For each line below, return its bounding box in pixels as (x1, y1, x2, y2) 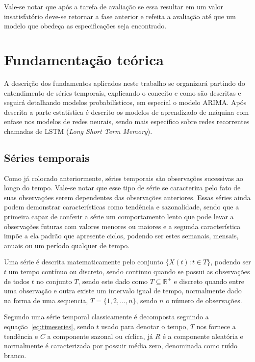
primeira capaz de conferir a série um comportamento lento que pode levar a (4, 211, 234, 222)
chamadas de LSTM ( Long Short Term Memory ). (4, 126, 153, 136)
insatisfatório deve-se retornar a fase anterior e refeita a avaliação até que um (4, 11, 236, 21)
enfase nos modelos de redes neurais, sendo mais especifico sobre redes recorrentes (4, 116, 250, 127)
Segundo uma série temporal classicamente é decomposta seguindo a (4, 311, 209, 322)
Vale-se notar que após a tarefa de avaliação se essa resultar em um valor (4, 1, 224, 11)
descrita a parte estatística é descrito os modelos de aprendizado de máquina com (4, 106, 249, 117)
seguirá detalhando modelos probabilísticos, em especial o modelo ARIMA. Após (4, 97, 247, 107)
